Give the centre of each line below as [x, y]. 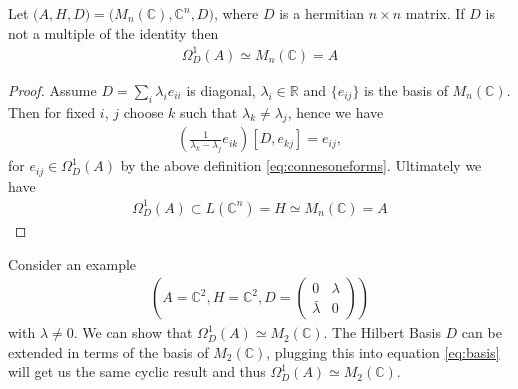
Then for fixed [52, 111]
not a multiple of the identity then [113, 32]
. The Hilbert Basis [382, 332]
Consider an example [72, 263]
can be [481, 332]
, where [236, 13]
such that [209, 111]
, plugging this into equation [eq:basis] [383, 351]
